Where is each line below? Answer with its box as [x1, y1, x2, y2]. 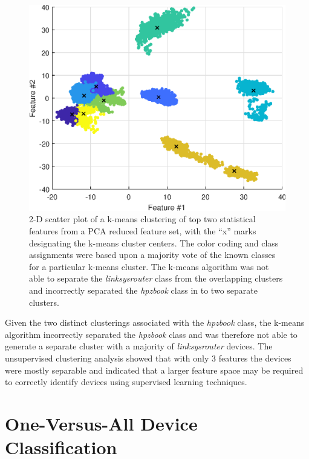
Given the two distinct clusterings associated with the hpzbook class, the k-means [5, 316, 305, 329]
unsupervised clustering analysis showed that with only [5, 351, 209, 364]
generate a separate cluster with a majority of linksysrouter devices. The [5, 340, 273, 352]
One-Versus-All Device [5, 411, 198, 435]
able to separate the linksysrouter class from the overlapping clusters [29, 272, 283, 285]
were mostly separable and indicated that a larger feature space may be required [5, 363, 304, 376]
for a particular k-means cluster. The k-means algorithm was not [29, 260, 269, 272]
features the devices [218, 351, 291, 364]
